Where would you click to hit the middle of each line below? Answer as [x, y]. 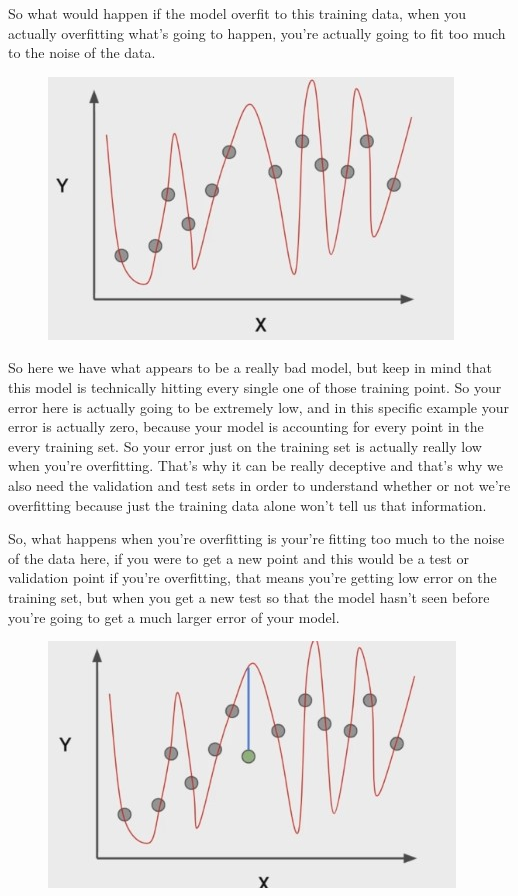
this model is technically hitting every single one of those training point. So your [255, 386]
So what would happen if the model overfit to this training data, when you [237, 13]
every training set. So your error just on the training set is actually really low [245, 445]
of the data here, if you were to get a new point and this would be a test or [239, 557]
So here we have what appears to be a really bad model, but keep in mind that [250, 367]
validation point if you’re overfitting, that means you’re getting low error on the [252, 577]
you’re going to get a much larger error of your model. [174, 616]
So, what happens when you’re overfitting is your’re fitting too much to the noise [256, 538]
